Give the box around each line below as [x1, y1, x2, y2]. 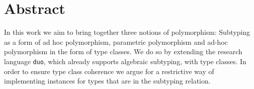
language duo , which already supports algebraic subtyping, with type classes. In [4, 56, 247, 66]
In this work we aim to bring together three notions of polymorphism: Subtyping [4, 27, 250, 37]
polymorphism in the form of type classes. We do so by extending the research [4, 46, 243, 57]
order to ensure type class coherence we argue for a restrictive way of [4, 66, 214, 76]
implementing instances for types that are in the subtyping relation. [4, 76, 211, 86]
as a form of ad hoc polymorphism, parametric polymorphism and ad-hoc [4, 36, 228, 47]
